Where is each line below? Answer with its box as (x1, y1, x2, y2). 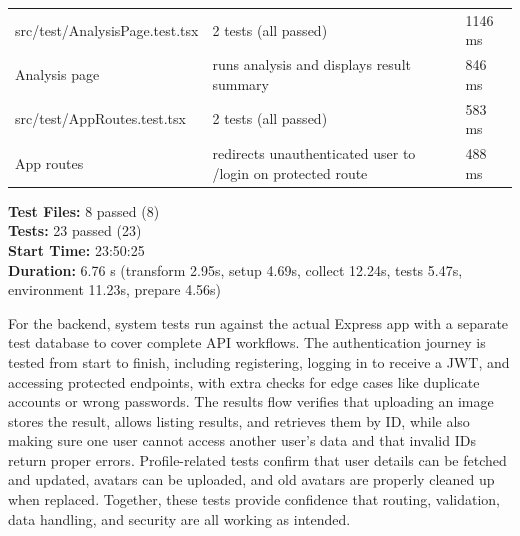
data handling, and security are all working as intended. (8, 508, 351, 529)
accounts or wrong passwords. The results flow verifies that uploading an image (8, 391, 494, 412)
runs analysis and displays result (212, 54, 411, 75)
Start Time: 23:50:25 (8, 239, 145, 260)
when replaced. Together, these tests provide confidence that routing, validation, (8, 489, 500, 510)
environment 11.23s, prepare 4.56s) (8, 279, 221, 300)
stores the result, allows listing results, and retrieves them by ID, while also (8, 410, 470, 431)
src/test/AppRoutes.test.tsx (15, 108, 186, 129)
